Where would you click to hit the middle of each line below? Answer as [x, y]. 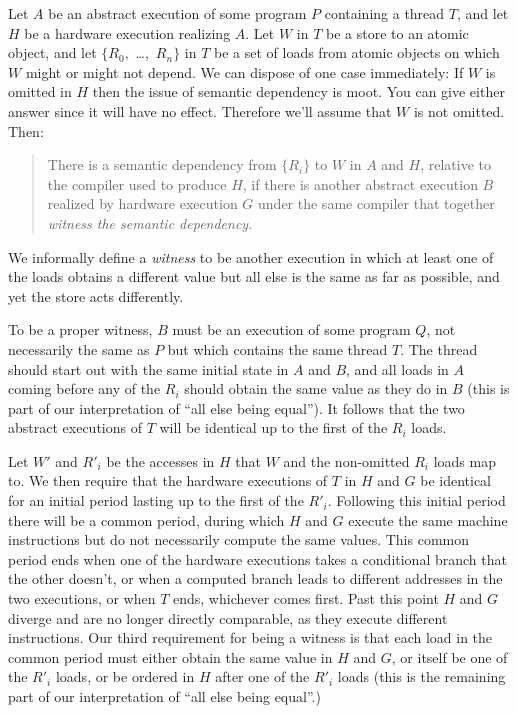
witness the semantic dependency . [150, 222]
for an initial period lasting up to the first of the [156, 500]
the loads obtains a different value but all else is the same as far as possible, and [254, 276]
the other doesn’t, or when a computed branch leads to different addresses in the [255, 578]
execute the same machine [428, 519]
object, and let [52, 52]
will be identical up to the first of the [273, 427]
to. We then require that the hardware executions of [168, 480]
